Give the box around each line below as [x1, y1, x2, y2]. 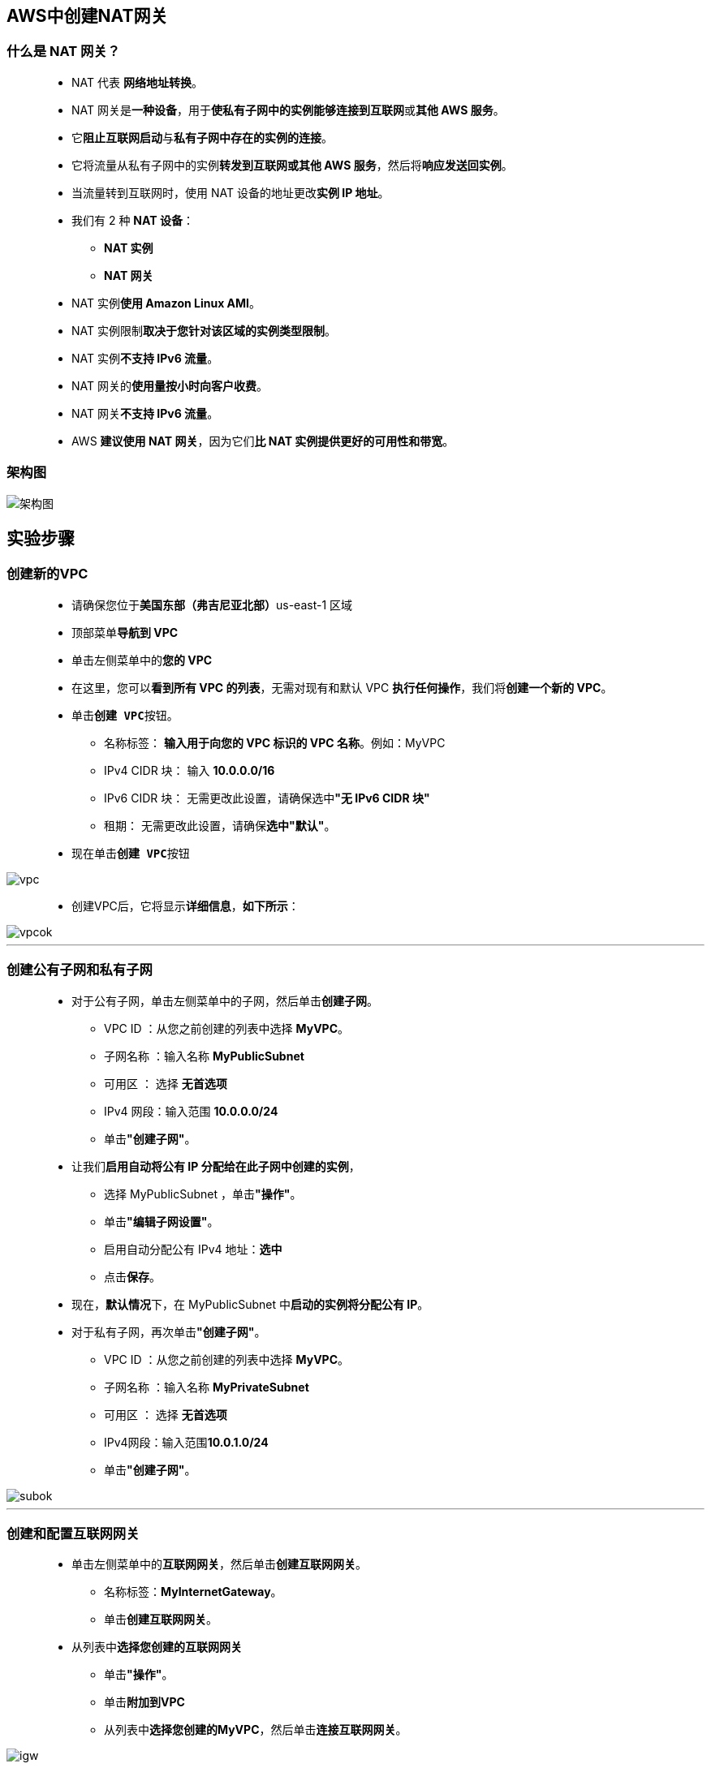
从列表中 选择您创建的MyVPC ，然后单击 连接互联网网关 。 [104, 1723, 407, 1737]
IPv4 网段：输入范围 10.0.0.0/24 [104, 1103, 278, 1118]
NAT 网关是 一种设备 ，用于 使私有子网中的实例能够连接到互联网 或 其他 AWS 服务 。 [71, 102, 505, 117]
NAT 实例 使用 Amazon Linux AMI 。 [71, 295, 261, 310]
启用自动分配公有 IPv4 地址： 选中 [104, 1241, 282, 1256]
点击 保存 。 [104, 1269, 161, 1284]
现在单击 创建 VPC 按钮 [71, 845, 190, 860]
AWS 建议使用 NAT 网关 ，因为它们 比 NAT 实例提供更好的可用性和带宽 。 [71, 433, 455, 448]
